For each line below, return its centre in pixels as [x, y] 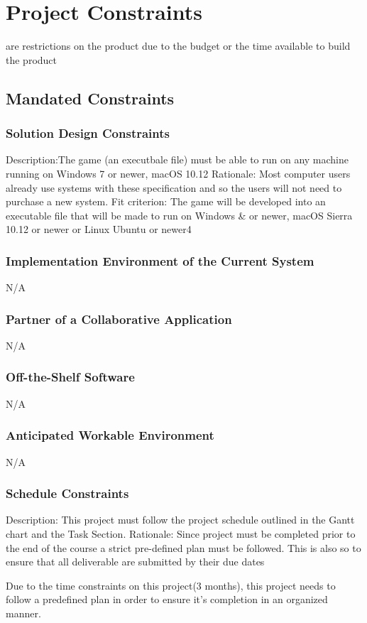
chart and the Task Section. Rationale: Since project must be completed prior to [181, 533]
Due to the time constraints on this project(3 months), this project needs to [171, 585]
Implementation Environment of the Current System [160, 260]
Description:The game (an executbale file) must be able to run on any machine [177, 159]
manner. [23, 613]
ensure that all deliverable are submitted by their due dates [135, 562]
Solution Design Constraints [88, 133]
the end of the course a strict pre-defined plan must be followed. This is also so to [183, 547]
